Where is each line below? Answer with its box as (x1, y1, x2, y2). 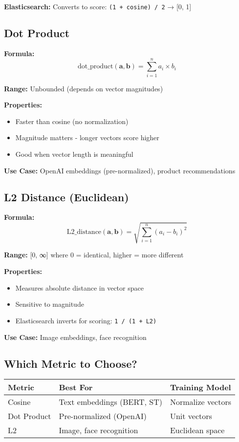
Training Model (170, 381, 231, 393)
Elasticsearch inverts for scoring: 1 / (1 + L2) (15, 315, 157, 325)
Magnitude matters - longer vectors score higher (15, 132, 159, 143)
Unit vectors (170, 410, 212, 422)
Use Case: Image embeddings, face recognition (4, 332, 147, 342)
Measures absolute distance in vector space (15, 282, 144, 293)
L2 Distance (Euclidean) (4, 189, 129, 204)
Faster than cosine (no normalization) (15, 116, 129, 126)
